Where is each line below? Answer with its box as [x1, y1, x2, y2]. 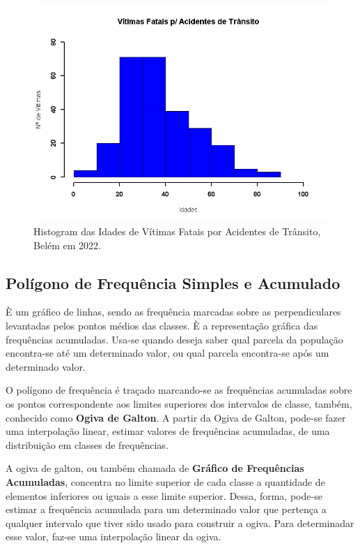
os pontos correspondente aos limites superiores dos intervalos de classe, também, [6, 397, 352, 411]
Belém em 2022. [33, 237, 101, 252]
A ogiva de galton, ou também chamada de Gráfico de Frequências [6, 461, 304, 475]
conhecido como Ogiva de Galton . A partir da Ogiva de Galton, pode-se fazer [6, 410, 346, 424]
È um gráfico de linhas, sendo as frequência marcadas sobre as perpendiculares [6, 304, 341, 319]
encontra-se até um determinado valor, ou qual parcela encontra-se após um [6, 346, 329, 360]
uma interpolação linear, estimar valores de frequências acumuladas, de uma [6, 424, 330, 438]
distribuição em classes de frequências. [6, 437, 169, 452]
